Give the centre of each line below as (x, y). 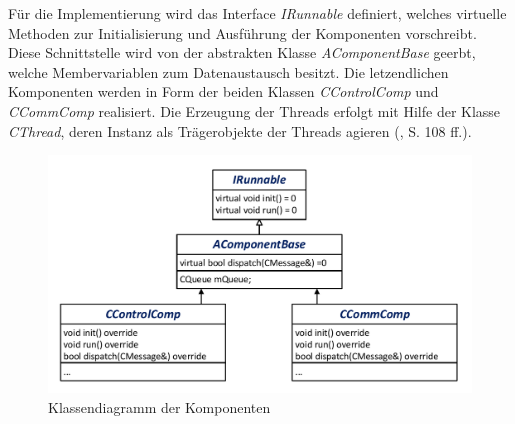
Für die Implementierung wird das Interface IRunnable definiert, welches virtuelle (257, 13)
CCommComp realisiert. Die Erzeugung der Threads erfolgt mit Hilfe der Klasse (254, 110)
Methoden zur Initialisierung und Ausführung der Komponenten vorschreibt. (242, 32)
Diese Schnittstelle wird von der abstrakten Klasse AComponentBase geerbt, (242, 52)
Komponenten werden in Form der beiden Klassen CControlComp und (223, 91)
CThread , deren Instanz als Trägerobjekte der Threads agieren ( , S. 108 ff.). (240, 130)
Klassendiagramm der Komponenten (159, 406)
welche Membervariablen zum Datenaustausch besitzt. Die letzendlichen (228, 71)
